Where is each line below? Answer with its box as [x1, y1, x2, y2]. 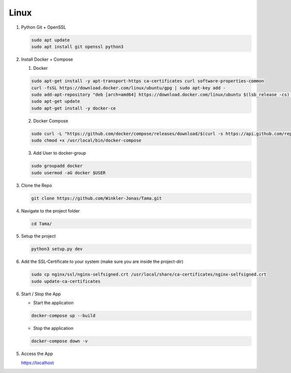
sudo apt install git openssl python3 [31, 44, 124, 49]
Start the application [33, 300, 74, 306]
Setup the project [21, 233, 56, 239]
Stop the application [33, 325, 74, 331]
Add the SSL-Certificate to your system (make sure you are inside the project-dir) [21, 259, 184, 264]
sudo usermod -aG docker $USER [31, 170, 106, 176]
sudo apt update [31, 37, 70, 43]
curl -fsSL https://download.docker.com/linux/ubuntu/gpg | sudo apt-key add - [31, 85, 226, 91]
